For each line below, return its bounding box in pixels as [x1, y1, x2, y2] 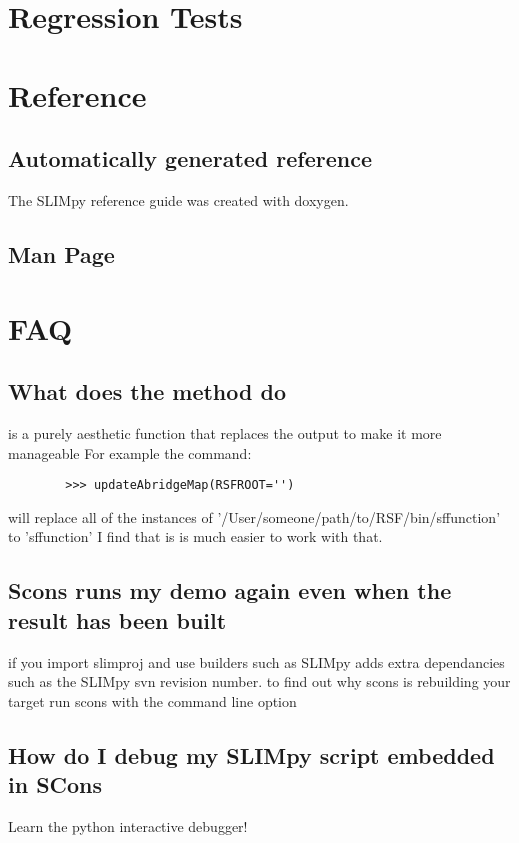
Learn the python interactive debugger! [8, 815, 248, 836]
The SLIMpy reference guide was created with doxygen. [8, 189, 349, 210]
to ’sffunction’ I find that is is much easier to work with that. [8, 526, 383, 547]
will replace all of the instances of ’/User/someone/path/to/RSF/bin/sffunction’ [8, 506, 501, 527]
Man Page [8, 238, 115, 269]
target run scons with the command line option [8, 690, 297, 711]
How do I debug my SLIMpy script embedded [8, 739, 495, 770]
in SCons [8, 769, 103, 800]
